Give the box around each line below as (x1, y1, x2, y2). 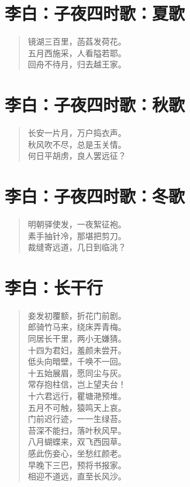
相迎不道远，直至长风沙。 (27, 470, 126, 482)
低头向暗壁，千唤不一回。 (27, 355, 126, 367)
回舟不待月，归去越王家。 (27, 58, 126, 70)
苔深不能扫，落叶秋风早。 (27, 424, 126, 436)
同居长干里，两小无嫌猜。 (27, 332, 126, 345)
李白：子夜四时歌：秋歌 (5, 93, 185, 117)
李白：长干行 (5, 275, 103, 299)
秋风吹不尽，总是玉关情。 (27, 138, 126, 150)
